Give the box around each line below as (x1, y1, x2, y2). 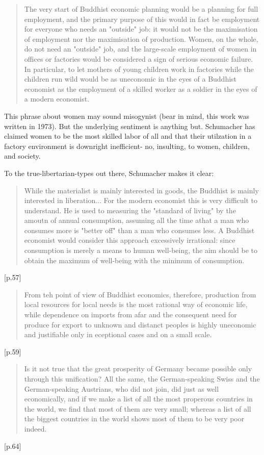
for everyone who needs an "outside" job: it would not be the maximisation (24, 23, 258, 34)
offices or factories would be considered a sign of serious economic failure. (24, 53, 253, 64)
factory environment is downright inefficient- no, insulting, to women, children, (4, 140, 250, 151)
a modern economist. (24, 93, 90, 104)
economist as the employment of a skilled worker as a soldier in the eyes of (24, 83, 257, 94)
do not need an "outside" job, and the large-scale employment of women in (24, 43, 257, 54)
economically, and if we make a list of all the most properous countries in (24, 393, 253, 404)
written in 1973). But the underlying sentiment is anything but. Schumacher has (4, 120, 255, 131)
